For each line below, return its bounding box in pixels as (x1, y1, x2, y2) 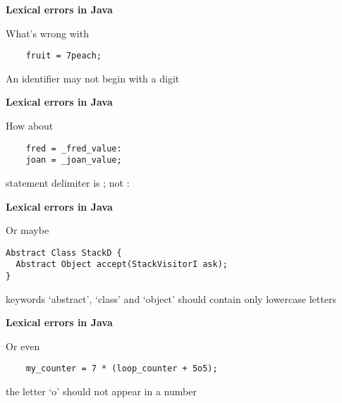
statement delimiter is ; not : (6, 175, 130, 190)
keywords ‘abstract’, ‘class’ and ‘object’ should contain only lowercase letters (6, 291, 336, 306)
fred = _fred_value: (25, 143, 122, 154)
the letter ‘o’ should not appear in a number (6, 384, 197, 399)
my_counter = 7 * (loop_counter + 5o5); (25, 364, 218, 374)
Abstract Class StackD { (6, 247, 122, 258)
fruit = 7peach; (25, 51, 102, 61)
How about (6, 118, 54, 133)
